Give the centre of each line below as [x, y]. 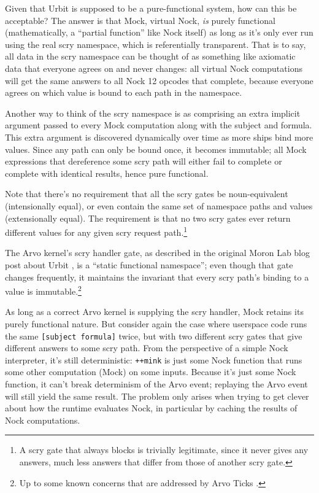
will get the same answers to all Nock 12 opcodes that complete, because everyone [159, 80]
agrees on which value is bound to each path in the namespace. [124, 92]
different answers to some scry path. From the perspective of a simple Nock [147, 348]
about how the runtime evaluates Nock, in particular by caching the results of [151, 408]
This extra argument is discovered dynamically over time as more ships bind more [159, 137]
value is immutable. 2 [43, 290]
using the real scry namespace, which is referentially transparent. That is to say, [156, 44]
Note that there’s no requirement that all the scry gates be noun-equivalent [147, 194]
